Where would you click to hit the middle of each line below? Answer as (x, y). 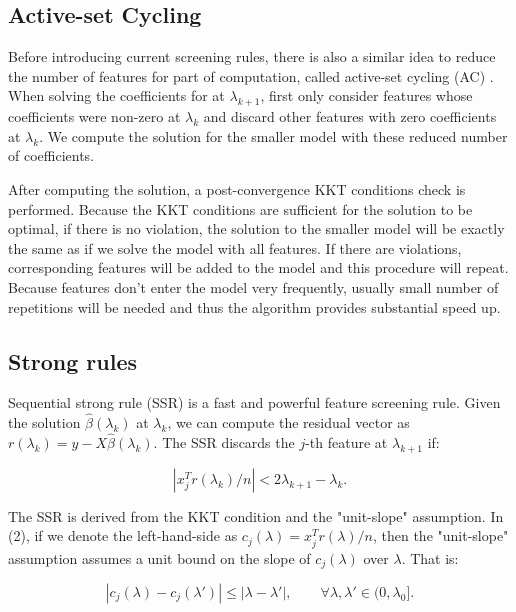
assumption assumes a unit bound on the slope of (159, 557)
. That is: (430, 557)
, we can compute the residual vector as (288, 422)
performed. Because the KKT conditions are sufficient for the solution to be (240, 208)
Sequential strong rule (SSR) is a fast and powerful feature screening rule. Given (254, 402)
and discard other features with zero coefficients (350, 116)
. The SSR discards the (224, 441)
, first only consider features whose (366, 95)
